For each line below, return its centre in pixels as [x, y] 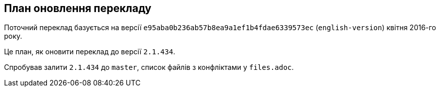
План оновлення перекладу [78, 8]
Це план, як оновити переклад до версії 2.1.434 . [90, 52]
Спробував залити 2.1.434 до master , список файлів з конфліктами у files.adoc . [149, 67]
